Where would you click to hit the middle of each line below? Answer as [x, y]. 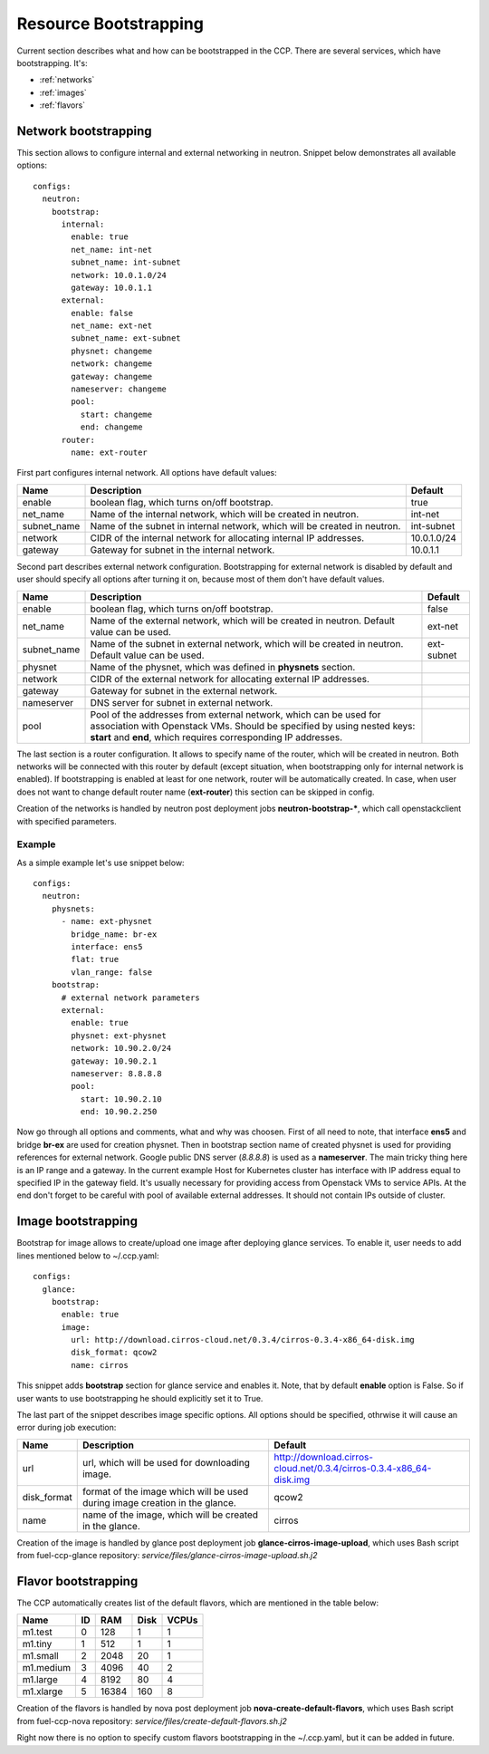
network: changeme [112, 364]
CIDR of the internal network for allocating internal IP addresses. [227, 537]
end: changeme [111, 427]
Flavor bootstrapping [77, 1581]
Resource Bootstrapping [110, 24]
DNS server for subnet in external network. [182, 702]
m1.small [40, 1656]
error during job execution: [67, 1428]
